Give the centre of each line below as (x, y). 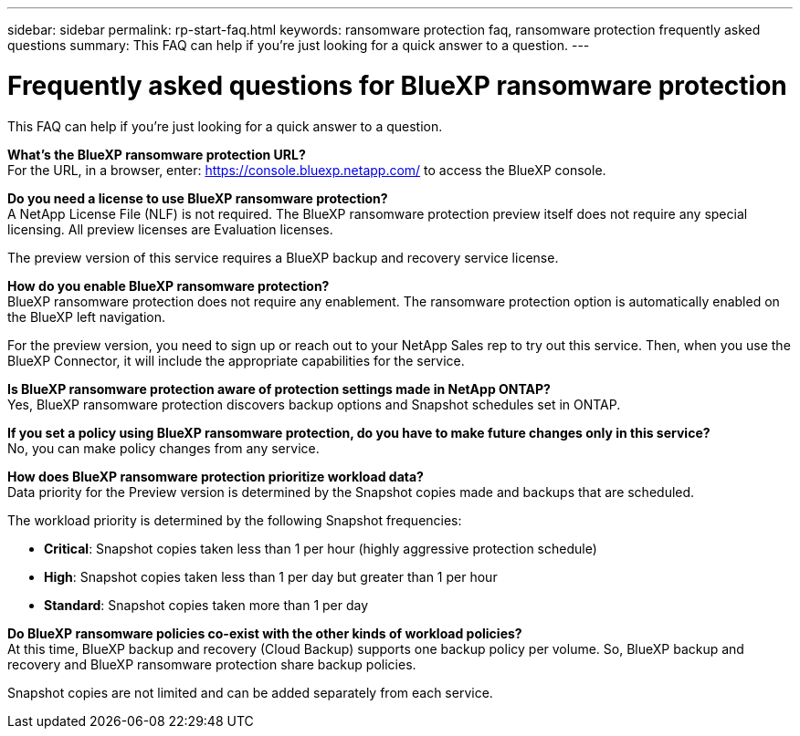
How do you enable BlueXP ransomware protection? (168, 285)
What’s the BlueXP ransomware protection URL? (157, 154)
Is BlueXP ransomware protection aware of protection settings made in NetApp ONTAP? (279, 389)
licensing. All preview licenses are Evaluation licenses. (170, 229)
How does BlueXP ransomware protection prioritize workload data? (216, 476)
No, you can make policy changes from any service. (163, 448)
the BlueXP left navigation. (87, 316)
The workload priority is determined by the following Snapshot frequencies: (235, 520)
